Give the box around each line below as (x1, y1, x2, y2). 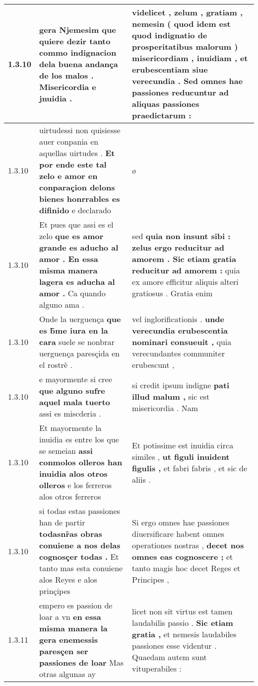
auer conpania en (39, 136, 99, 147)
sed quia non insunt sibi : (132, 230, 231, 242)
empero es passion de (39, 600, 113, 611)
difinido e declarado (39, 204, 111, 216)
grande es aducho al (39, 242, 119, 253)
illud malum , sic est (132, 390, 210, 402)
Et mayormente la (39, 422, 102, 433)
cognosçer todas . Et (39, 551, 119, 562)
